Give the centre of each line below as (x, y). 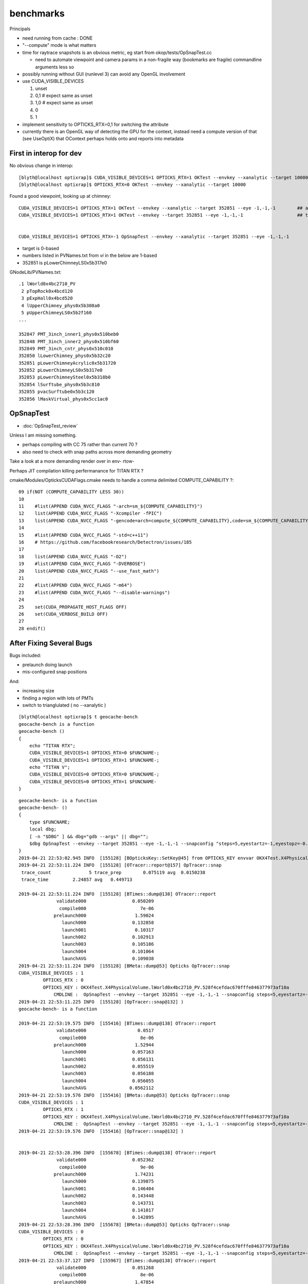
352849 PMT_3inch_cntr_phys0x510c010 (66, 348)
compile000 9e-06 (107, 1167)
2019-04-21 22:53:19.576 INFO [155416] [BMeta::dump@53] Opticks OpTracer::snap (124, 1095)
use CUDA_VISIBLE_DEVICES (53, 81)
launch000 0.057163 (108, 1052)
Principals (20, 29)
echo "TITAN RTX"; (52, 745)
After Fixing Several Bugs (51, 643)
